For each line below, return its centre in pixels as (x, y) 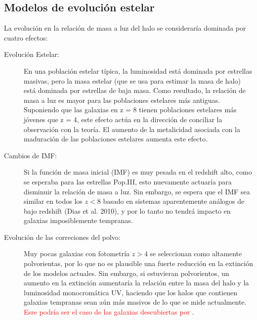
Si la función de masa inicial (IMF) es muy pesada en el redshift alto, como (138, 172)
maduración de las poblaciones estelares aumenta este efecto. (116, 139)
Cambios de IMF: (30, 155)
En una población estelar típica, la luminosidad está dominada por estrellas (138, 70)
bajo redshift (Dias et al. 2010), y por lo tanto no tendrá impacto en (127, 210)
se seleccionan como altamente (196, 253)
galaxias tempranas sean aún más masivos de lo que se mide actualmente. (135, 302)
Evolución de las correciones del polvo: (62, 237)
